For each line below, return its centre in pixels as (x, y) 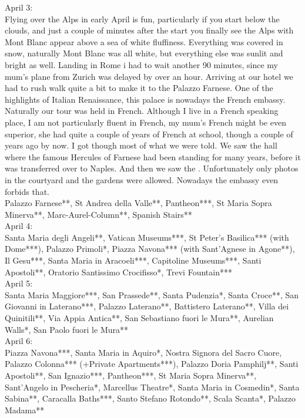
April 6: (19, 341)
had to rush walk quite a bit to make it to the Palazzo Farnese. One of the (139, 88)
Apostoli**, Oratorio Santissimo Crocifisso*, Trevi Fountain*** (118, 272)
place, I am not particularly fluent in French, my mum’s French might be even (145, 122)
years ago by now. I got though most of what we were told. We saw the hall (141, 145)
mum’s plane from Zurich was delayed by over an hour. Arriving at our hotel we (149, 76)
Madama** (25, 409)
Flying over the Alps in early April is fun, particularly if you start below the (142, 18)
